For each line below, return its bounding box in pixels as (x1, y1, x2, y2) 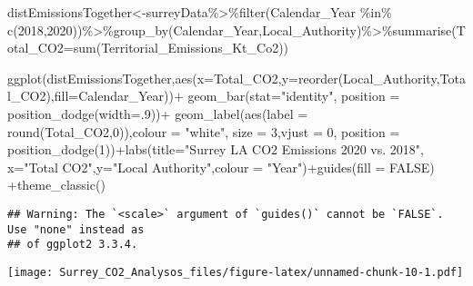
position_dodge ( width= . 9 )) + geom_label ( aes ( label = (7, 104, 308, 123)
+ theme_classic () (7, 175, 106, 194)
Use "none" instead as (7, 222, 145, 236)
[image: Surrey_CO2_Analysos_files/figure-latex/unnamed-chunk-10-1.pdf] (7, 265, 464, 279)
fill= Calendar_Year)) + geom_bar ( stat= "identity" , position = (54, 86, 400, 105)
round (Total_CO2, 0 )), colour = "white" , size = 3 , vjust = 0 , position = (7, 122, 400, 141)
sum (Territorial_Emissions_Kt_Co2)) (73, 38, 289, 57)
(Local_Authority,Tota (337, 68, 466, 87)
